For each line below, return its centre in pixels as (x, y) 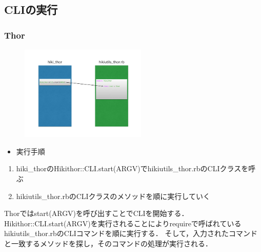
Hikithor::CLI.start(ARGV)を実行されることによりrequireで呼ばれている (123, 223)
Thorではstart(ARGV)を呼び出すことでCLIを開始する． (96, 213)
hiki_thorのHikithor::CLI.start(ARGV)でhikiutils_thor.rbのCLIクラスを (132, 168)
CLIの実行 (31, 10)
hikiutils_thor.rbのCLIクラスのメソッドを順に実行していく (113, 196)
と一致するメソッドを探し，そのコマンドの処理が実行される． (108, 243)
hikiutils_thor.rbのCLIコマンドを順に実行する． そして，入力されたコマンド (131, 233)
